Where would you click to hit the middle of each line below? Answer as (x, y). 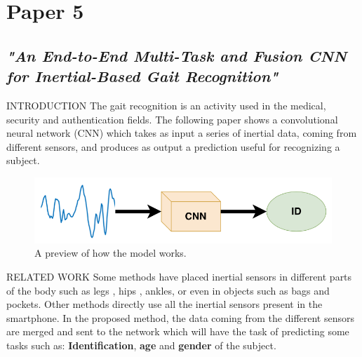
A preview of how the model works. (110, 253)
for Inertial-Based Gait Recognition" (142, 76)
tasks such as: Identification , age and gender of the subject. (141, 345)
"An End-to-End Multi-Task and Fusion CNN (177, 55)
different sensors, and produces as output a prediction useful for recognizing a (173, 146)
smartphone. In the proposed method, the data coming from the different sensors (181, 317)
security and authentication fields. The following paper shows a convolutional (172, 119)
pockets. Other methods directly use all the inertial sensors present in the (165, 304)
